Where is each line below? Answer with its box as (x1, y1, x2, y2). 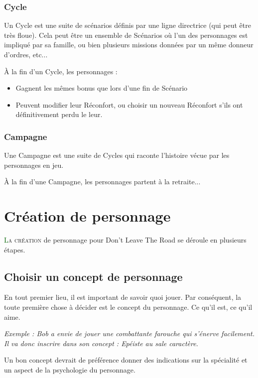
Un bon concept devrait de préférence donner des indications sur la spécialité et (4, 355, 248, 365)
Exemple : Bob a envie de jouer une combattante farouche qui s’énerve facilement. (4, 328, 255, 339)
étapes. (4, 244, 25, 254)
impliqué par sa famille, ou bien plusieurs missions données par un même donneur (4, 39, 254, 50)
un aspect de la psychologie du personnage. (4, 365, 135, 375)
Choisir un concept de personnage (4, 268, 183, 284)
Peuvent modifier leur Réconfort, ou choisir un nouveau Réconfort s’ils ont (15, 99, 243, 110)
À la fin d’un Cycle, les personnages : (4, 66, 118, 76)
